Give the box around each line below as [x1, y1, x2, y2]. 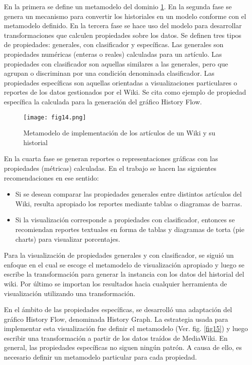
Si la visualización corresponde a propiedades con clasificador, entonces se [15, 215, 235, 225]
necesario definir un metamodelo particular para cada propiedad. [4, 352, 197, 362]
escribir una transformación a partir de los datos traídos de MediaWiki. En [4, 332, 228, 343]
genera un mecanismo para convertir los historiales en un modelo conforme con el [4, 11, 246, 21]
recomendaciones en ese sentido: [4, 172, 99, 182]
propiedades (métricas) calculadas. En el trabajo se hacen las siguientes [4, 163, 216, 173]
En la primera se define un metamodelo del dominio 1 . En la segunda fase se [4, 1, 232, 11]
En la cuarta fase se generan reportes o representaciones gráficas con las [4, 153, 218, 164]
